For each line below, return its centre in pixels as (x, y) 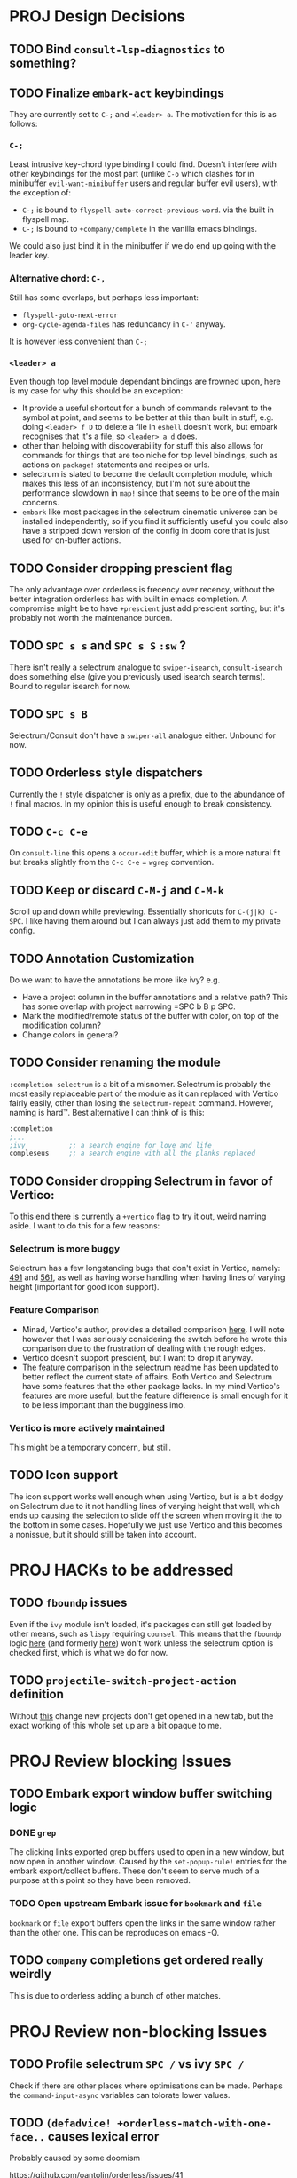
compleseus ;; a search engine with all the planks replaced (132, 1153)
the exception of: (40, 192)
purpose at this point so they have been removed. (100, 1880)
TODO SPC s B (49, 714)
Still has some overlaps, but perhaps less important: (104, 297)
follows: (23, 124)
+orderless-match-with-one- (195, 2123)
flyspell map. (45, 219)
